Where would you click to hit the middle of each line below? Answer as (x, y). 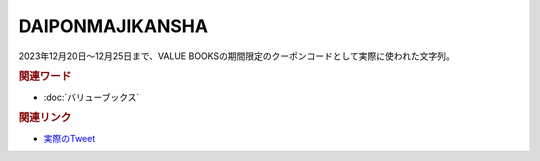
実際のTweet (69, 138)
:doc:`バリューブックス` (91, 97)
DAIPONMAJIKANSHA (113, 26)
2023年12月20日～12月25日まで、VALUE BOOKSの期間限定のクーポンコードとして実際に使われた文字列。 (236, 56)
